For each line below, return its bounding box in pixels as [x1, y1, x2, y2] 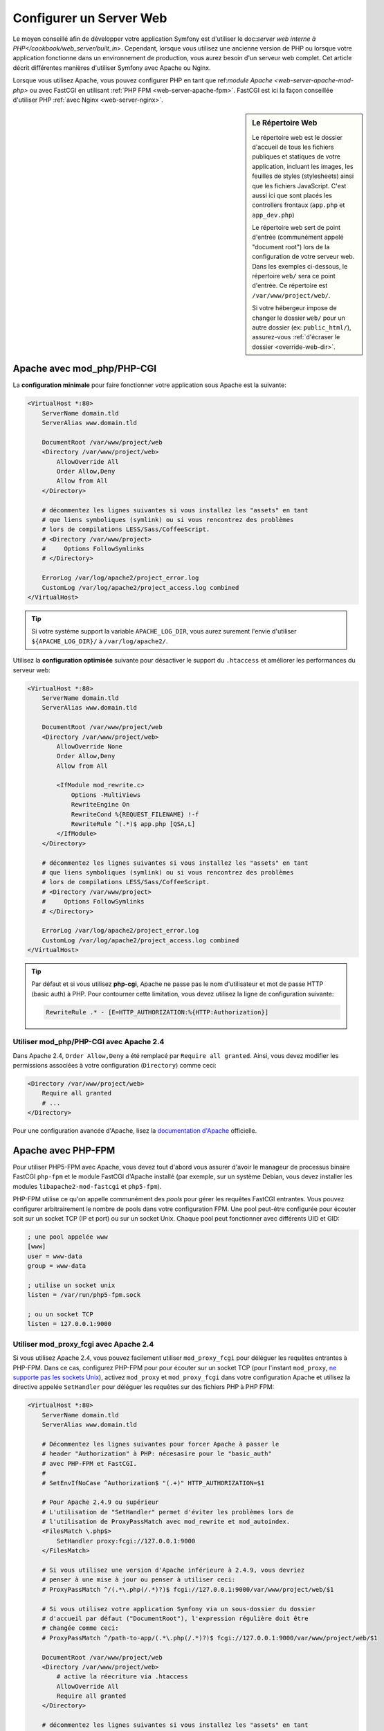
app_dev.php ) [252, 210, 295, 219]
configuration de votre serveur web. [252, 253, 355, 261]
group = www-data [27, 1262, 86, 1270]
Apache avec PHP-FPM [12, 1145, 116, 1156]
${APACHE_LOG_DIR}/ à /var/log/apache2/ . [31, 637, 168, 645]
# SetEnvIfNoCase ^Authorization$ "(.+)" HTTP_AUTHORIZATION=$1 [42, 1479, 265, 1487]
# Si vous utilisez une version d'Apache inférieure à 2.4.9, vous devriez [42, 1566, 305, 1575]
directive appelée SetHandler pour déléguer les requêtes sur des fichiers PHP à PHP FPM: [12, 1383, 275, 1391]
